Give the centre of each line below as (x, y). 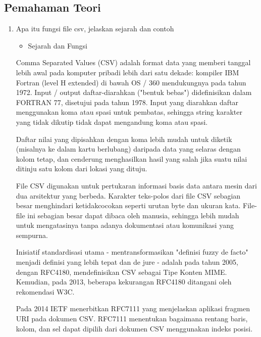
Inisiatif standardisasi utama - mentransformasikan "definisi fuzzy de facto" (132, 252)
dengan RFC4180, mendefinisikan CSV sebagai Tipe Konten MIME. (121, 272)
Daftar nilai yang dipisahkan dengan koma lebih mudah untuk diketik (124, 139)
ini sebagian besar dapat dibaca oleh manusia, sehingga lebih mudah (133, 215)
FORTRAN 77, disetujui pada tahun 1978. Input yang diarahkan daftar (127, 102)
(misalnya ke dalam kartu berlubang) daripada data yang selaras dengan (128, 149)
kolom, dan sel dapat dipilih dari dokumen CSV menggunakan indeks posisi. (134, 328)
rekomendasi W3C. (45, 291)
